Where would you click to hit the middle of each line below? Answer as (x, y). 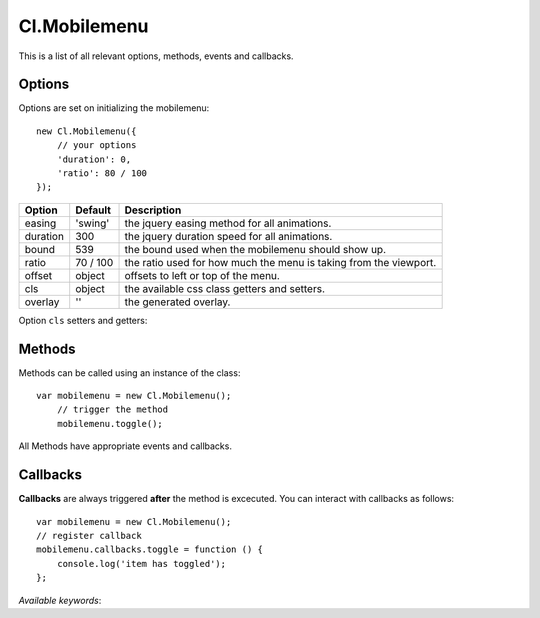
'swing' (92, 223)
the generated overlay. (177, 302)
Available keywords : (60, 600)
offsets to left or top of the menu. (202, 275)
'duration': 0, (94, 159)
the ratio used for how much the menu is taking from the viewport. (280, 262)
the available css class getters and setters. (224, 288)
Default (93, 210)
